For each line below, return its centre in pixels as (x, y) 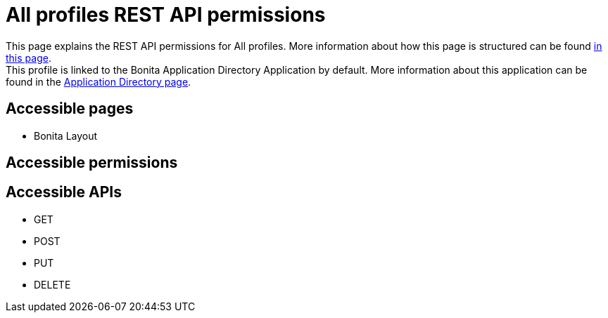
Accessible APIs (64, 192)
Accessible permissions (92, 163)
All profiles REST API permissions (166, 15)
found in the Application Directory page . (99, 81)
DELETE (52, 284)
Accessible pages (70, 109)
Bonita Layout (66, 135)
